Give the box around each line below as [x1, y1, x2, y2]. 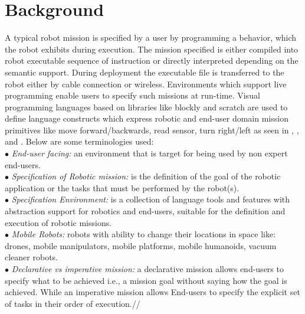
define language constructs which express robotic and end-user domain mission [5, 112, 288, 125]
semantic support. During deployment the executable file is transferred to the [5, 66, 284, 78]
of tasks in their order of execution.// [5, 297, 140, 309]
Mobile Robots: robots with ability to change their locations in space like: [11, 228, 276, 240]
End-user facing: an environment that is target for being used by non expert [11, 147, 288, 159]
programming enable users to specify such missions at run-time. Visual [5, 89, 260, 102]
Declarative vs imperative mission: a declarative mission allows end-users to [11, 263, 284, 274]
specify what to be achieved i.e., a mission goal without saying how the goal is [5, 274, 287, 286]
